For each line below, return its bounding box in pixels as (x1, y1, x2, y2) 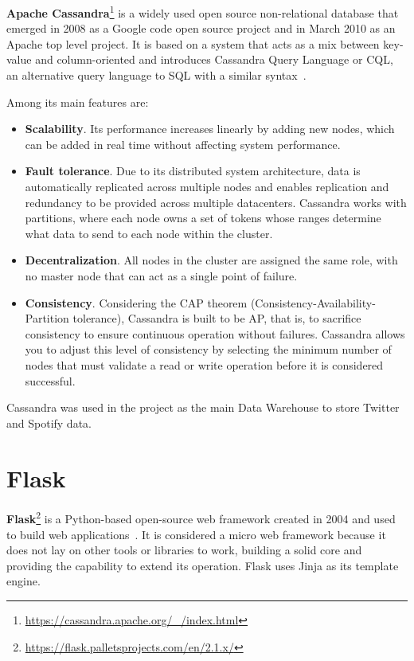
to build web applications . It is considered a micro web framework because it (6, 526, 386, 542)
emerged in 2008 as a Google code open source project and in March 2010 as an (6, 20, 396, 37)
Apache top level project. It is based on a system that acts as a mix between (6, 35, 380, 52)
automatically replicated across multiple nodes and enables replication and (25, 178, 389, 194)
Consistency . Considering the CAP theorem (25, 294, 248, 311)
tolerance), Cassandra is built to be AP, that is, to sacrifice (72, 310, 361, 327)
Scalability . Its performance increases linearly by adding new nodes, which (25, 120, 395, 137)
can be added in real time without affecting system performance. (25, 135, 341, 152)
